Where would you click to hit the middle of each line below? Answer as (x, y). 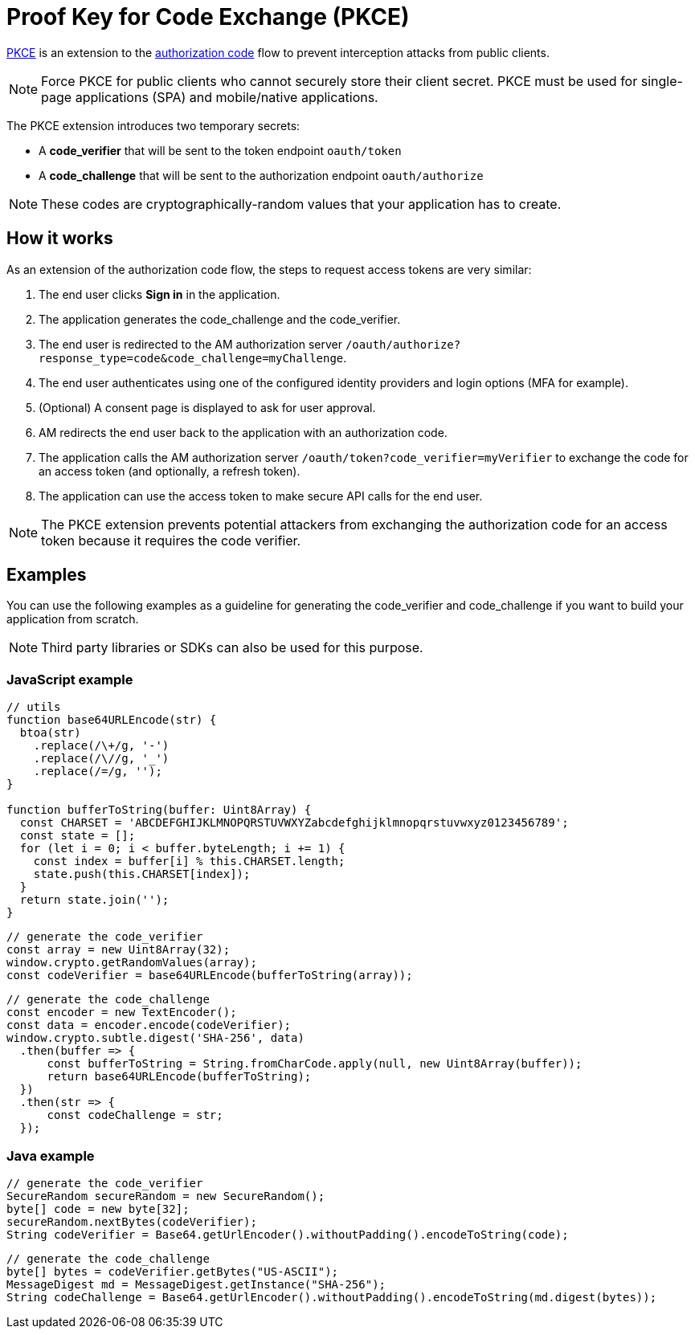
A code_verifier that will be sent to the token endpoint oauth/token (220, 150)
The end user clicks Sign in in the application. (159, 294)
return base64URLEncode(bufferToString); (179, 1077)
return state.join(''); (94, 900)
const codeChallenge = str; (135, 1115)
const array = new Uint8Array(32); (119, 950)
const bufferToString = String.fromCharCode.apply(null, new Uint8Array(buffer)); (315, 1064)
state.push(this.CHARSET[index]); (142, 874)
